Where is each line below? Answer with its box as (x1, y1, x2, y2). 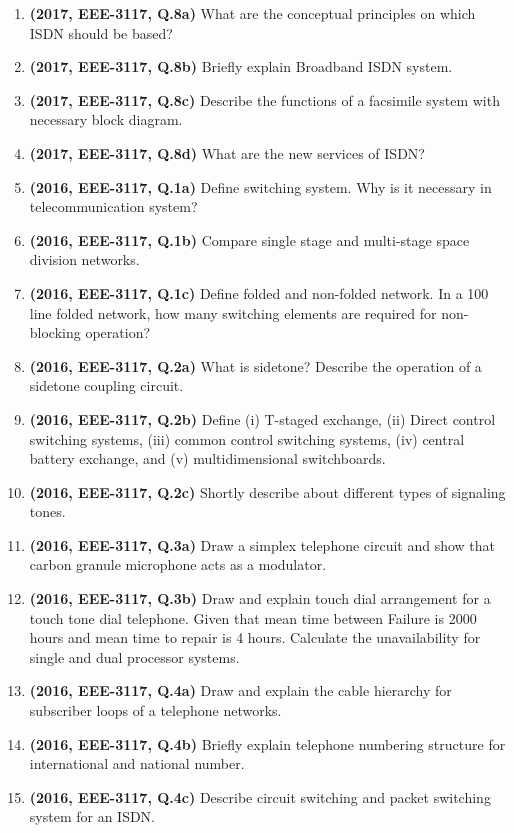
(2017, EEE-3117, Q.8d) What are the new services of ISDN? (29, 142, 425, 163)
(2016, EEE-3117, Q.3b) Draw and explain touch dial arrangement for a (29, 588, 491, 609)
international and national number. (29, 753, 245, 774)
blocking (29, 322, 81, 343)
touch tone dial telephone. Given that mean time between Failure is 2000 (29, 607, 477, 628)
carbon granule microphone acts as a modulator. (29, 554, 327, 575)
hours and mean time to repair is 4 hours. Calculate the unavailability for (29, 627, 481, 648)
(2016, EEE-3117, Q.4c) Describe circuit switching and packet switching (29, 786, 491, 807)
